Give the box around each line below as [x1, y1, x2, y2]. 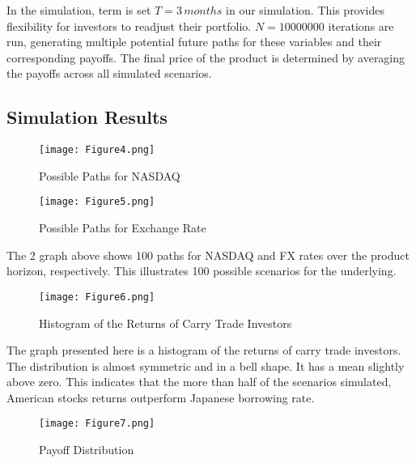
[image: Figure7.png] [39, 418, 155, 430]
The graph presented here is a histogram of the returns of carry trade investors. [6, 342, 401, 359]
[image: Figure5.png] [39, 196, 155, 208]
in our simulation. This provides [226, 2, 385, 18]
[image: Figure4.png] [39, 144, 155, 156]
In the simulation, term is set [6, 2, 151, 18]
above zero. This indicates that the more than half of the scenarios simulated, [6, 373, 392, 390]
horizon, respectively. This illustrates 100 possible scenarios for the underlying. [6, 262, 397, 279]
